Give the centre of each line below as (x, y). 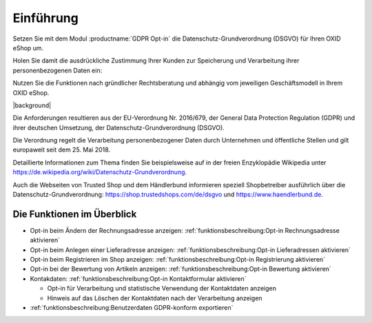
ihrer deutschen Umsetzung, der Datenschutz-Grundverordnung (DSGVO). (119, 127)
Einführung (45, 18)
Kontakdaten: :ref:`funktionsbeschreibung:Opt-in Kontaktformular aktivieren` (138, 278)
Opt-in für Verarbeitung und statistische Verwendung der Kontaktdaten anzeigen (162, 289)
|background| (32, 105)
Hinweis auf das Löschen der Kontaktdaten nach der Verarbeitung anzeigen (155, 298)
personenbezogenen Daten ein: (58, 70)
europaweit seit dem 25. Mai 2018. (61, 150)
